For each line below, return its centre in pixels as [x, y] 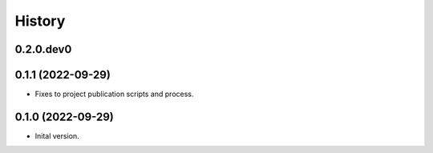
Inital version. [57, 135]
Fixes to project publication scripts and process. [114, 94]
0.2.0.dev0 [43, 49]
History [40, 21]
